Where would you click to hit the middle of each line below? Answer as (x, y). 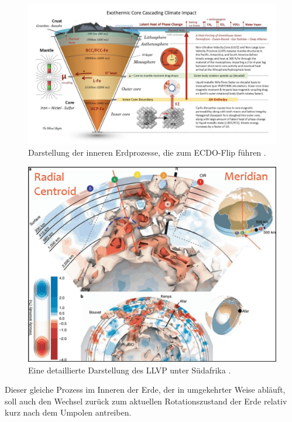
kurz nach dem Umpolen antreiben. (68, 412)
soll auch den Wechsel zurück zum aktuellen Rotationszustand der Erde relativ (146, 401)
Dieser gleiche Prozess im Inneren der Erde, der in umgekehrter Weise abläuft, (145, 390)
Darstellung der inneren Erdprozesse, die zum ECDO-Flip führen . (147, 152)
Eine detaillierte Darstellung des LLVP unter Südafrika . (130, 370)
